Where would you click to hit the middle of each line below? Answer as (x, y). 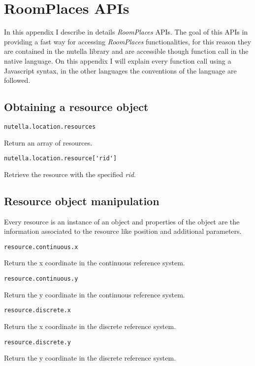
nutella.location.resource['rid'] (61, 159)
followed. (17, 80)
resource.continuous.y (41, 279)
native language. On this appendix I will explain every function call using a (118, 60)
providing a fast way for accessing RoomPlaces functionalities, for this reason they (127, 41)
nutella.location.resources (50, 127)
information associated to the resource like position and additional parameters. (123, 231)
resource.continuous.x (41, 247)
